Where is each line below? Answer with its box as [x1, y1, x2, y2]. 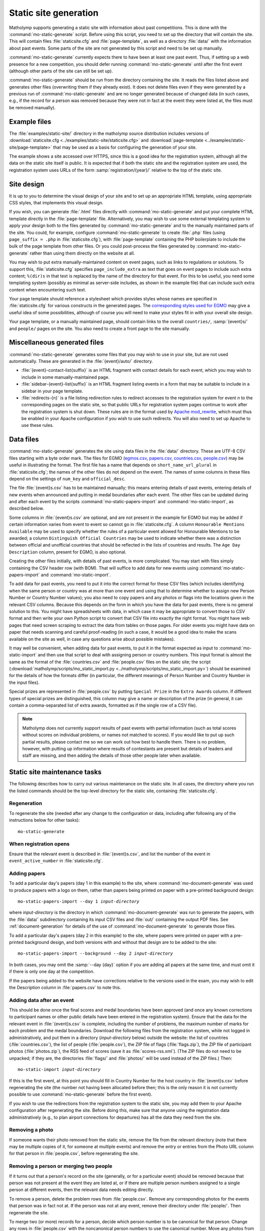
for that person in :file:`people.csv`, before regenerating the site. [9, 1150, 139, 1157]
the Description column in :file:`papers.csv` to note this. [9, 984, 121, 990]
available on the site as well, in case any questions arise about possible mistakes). [9, 636, 175, 642]
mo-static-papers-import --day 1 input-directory [18, 899, 140, 905]
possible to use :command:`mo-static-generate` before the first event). [9, 1091, 153, 1098]
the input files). [9, 680, 40, 685]
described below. [9, 505, 44, 512]
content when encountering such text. [9, 287, 86, 292]
